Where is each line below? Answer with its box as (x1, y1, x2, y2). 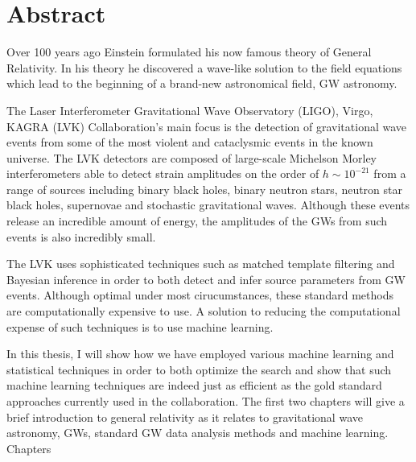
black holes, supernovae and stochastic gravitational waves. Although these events (6, 196, 410, 213)
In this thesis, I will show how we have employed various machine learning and (6, 345, 394, 362)
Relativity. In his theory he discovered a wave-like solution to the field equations (6, 59, 402, 76)
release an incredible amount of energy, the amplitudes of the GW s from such (6, 212, 388, 229)
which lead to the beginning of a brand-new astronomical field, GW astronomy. (6, 75, 397, 92)
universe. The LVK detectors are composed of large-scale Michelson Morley (6, 149, 377, 166)
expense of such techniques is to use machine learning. (6, 318, 274, 335)
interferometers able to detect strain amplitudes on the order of (6, 165, 319, 182)
